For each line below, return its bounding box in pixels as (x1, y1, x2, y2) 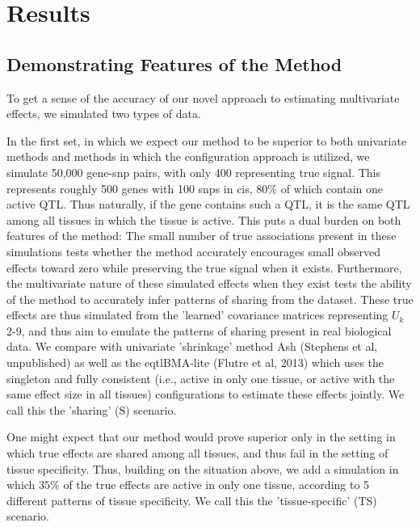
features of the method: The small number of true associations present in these (6, 227, 397, 244)
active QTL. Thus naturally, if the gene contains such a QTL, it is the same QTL (6, 196, 410, 213)
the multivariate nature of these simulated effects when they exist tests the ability (6, 275, 412, 292)
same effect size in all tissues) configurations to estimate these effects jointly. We (6, 386, 405, 403)
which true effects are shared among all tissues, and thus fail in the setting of (6, 445, 388, 462)
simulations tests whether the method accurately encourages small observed (6, 242, 381, 259)
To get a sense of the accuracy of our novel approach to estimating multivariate (6, 89, 400, 106)
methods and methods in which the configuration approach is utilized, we (6, 148, 370, 165)
